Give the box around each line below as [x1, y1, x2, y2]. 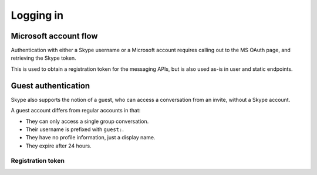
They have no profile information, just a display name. [25, 134, 156, 141]
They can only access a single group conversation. [25, 118, 149, 125]
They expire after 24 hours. [25, 142, 92, 149]
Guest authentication [11, 81, 90, 91]
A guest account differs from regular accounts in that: [11, 107, 141, 114]
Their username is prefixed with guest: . [25, 126, 124, 133]
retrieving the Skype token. [11, 54, 76, 61]
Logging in [11, 9, 64, 22]
